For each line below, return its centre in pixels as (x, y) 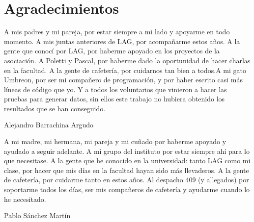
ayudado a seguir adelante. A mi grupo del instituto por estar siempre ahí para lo (127, 151)
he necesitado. (25, 199)
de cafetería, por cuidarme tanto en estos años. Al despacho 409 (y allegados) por (127, 180)
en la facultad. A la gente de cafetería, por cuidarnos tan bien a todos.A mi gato (125, 70)
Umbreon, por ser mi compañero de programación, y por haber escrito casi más (123, 80)
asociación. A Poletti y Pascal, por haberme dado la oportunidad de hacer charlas (127, 60)
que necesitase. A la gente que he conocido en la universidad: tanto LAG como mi (127, 160)
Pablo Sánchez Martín (37, 215)
